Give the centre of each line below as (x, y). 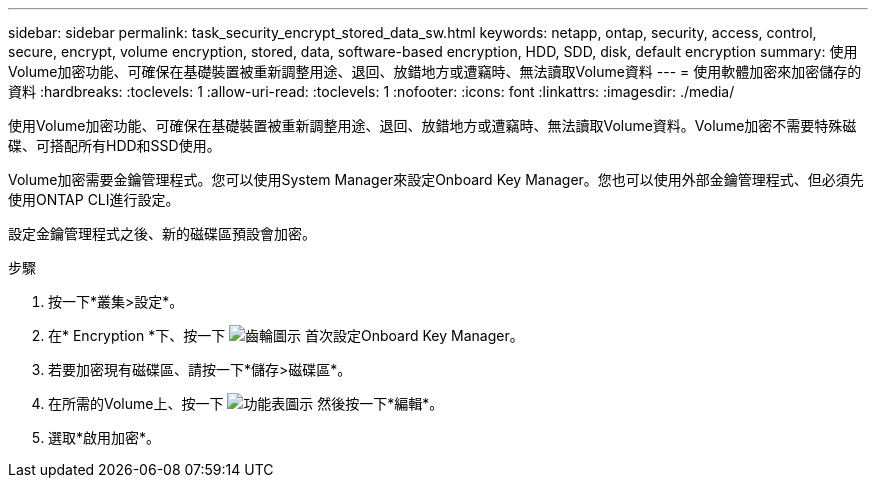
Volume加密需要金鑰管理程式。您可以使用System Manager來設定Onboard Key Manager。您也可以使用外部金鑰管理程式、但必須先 (436, 179)
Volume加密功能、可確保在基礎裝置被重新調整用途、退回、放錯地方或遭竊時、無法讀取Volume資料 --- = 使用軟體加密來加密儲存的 (435, 71)
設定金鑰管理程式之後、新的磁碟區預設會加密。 (162, 233)
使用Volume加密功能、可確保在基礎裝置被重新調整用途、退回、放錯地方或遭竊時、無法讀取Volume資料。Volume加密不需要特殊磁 (432, 125)
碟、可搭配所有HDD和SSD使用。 (114, 145)
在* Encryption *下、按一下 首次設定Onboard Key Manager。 (286, 335)
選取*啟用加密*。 (104, 437)
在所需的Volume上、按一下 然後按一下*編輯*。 (246, 403)
